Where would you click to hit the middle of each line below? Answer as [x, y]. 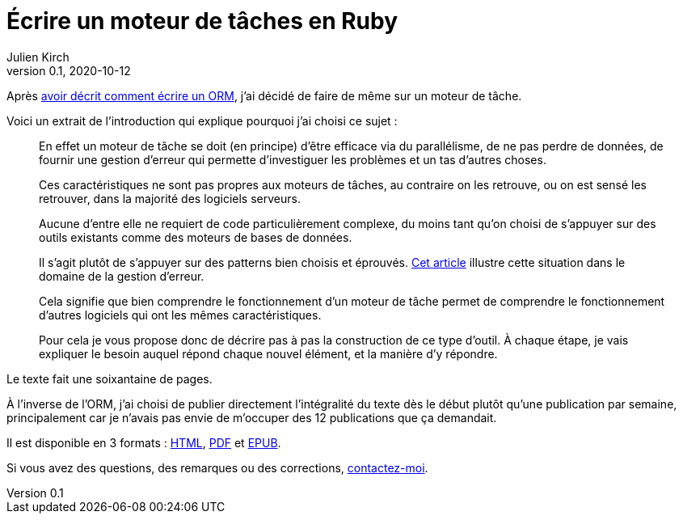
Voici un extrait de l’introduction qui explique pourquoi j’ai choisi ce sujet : [202, 120]
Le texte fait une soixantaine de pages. [110, 378]
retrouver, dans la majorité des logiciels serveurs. [170, 198]
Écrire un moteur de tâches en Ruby [202, 21]
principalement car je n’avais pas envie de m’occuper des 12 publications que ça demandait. [252, 417]
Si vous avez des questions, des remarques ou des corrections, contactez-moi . [217, 467]
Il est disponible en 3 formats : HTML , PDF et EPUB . [144, 442]
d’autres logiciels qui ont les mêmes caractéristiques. [180, 315]
